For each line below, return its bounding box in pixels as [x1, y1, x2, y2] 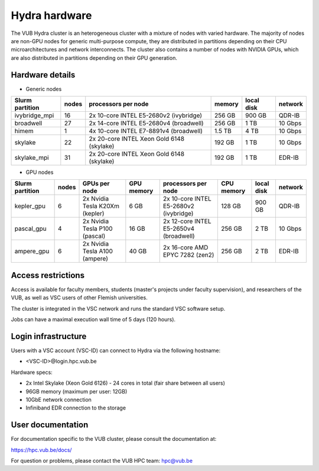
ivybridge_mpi [14, 111, 54, 120]
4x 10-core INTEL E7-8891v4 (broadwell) [89, 127, 203, 136]
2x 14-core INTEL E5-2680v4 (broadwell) [89, 119, 204, 127]
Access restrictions [11, 270, 85, 280]
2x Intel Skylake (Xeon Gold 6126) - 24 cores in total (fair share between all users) [25, 379, 226, 387]
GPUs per [82, 179, 110, 188]
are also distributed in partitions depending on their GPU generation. [11, 54, 177, 62]
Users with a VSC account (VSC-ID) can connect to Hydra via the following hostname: [11, 347, 221, 354]
